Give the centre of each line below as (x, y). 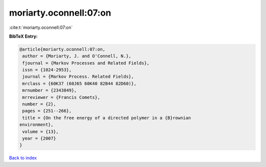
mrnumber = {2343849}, (50, 90)
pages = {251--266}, (47, 111)
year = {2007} (39, 138)
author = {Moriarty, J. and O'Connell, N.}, (77, 56)
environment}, (36, 125)
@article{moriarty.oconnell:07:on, (62, 49)
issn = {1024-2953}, (47, 70)
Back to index (23, 158)
